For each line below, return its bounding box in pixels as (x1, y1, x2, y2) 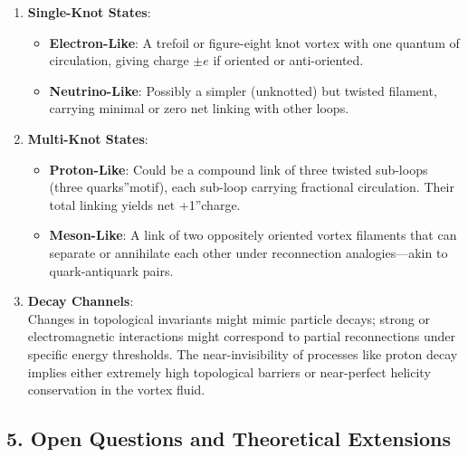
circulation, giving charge (49, 51, 189, 70)
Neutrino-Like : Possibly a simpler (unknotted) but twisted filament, (49, 81, 437, 100)
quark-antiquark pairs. (49, 261, 174, 280)
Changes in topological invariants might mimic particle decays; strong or (27, 309, 430, 328)
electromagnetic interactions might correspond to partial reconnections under (27, 327, 456, 346)
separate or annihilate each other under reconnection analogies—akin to (49, 243, 448, 262)
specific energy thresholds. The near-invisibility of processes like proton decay (27, 344, 458, 363)
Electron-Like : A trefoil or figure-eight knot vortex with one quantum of (49, 33, 460, 52)
